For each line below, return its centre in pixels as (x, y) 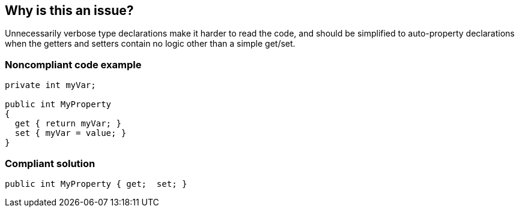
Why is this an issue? (69, 10)
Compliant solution (50, 163)
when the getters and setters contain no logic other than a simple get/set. (150, 44)
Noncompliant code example (73, 64)
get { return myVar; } (68, 124)
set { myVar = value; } (71, 133)
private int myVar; (50, 85)
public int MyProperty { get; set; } (96, 184)
